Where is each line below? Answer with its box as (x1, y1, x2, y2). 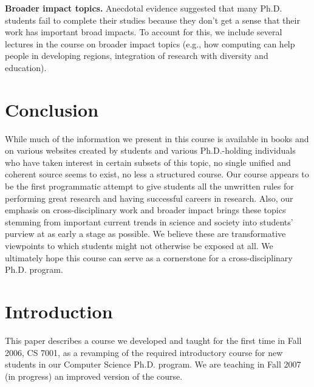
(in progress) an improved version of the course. (5, 369, 183, 382)
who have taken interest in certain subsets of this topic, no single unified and (5, 156, 291, 168)
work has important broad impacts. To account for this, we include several (5, 26, 282, 38)
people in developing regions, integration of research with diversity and (5, 49, 268, 62)
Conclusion (5, 97, 99, 122)
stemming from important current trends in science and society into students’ (5, 215, 293, 228)
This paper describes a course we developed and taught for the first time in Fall (5, 334, 302, 346)
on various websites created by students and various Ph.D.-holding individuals (5, 144, 296, 157)
